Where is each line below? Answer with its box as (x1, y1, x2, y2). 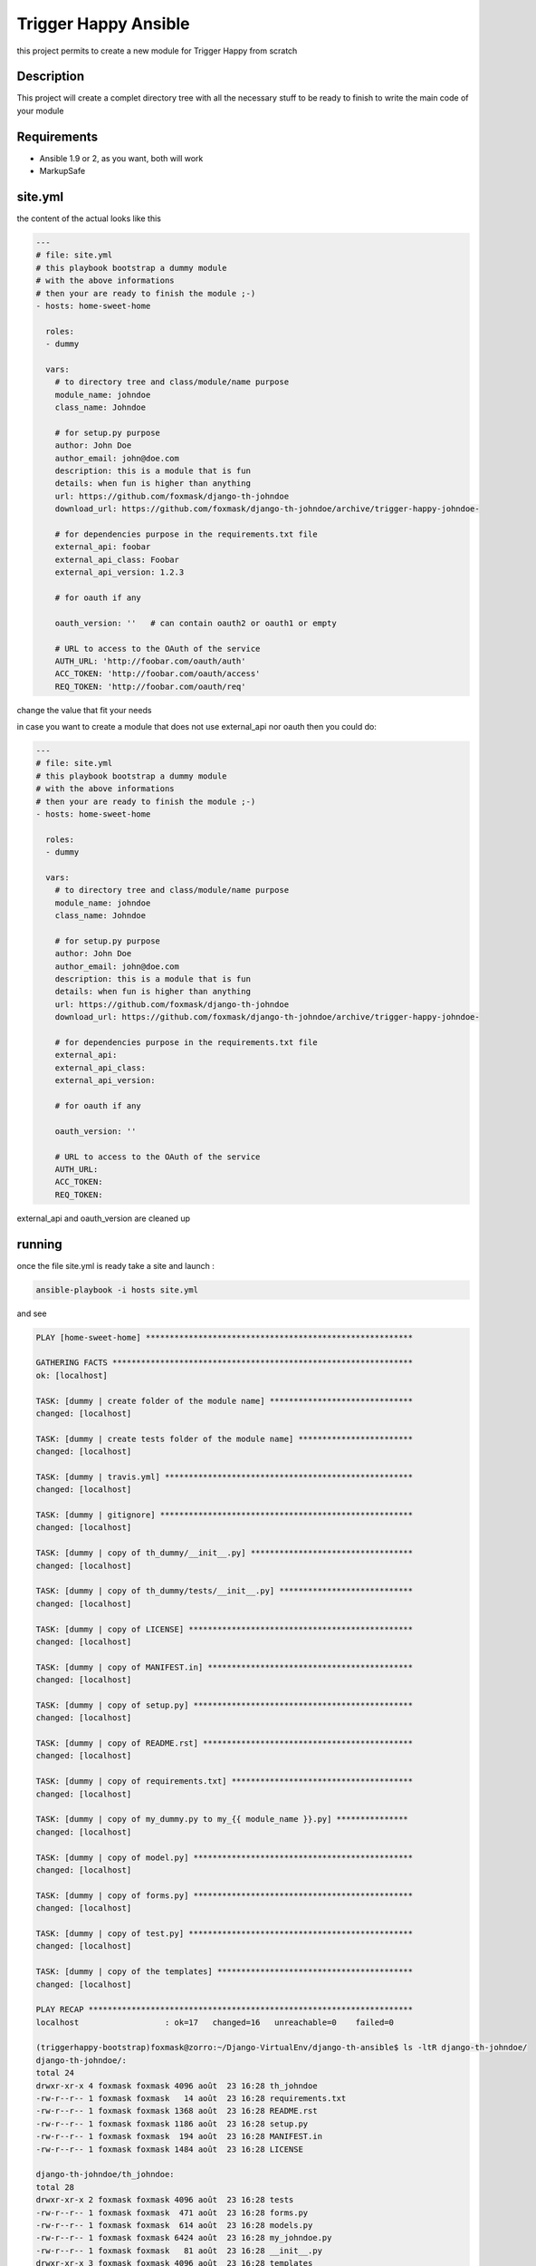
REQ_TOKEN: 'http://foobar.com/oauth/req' (54, 681, 246, 692)
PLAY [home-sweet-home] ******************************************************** (35, 1332, 414, 1342)
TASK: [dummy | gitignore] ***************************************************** (35, 1510, 414, 1520)
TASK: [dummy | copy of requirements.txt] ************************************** (35, 1777, 414, 1787)
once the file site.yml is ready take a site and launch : (16, 1260, 215, 1271)
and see (16, 1308, 47, 1319)
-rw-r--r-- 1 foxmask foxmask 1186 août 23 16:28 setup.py (35, 2118, 309, 2129)
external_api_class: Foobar (54, 554, 180, 565)
